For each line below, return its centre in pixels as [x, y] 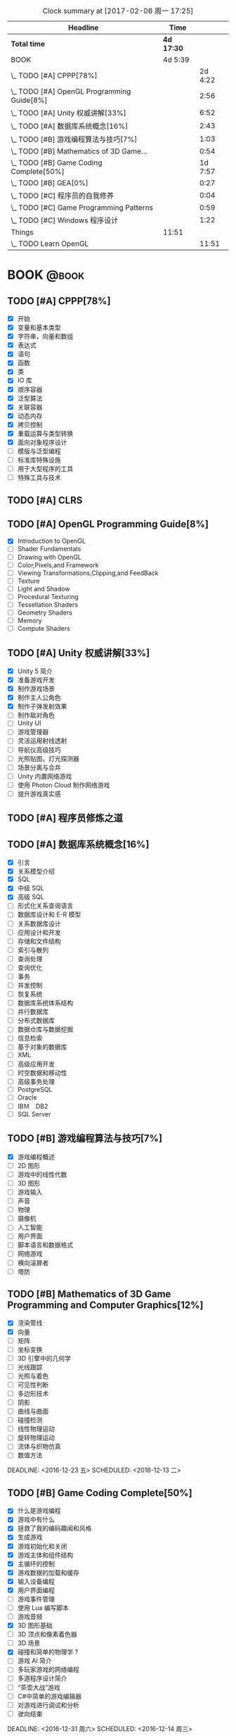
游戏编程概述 [36, 1157]
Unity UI [29, 723]
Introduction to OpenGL [52, 541]
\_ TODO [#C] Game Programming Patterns [82, 207]
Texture [28, 581]
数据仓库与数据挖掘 [45, 1029]
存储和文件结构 [39, 941]
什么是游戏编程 [39, 1511]
